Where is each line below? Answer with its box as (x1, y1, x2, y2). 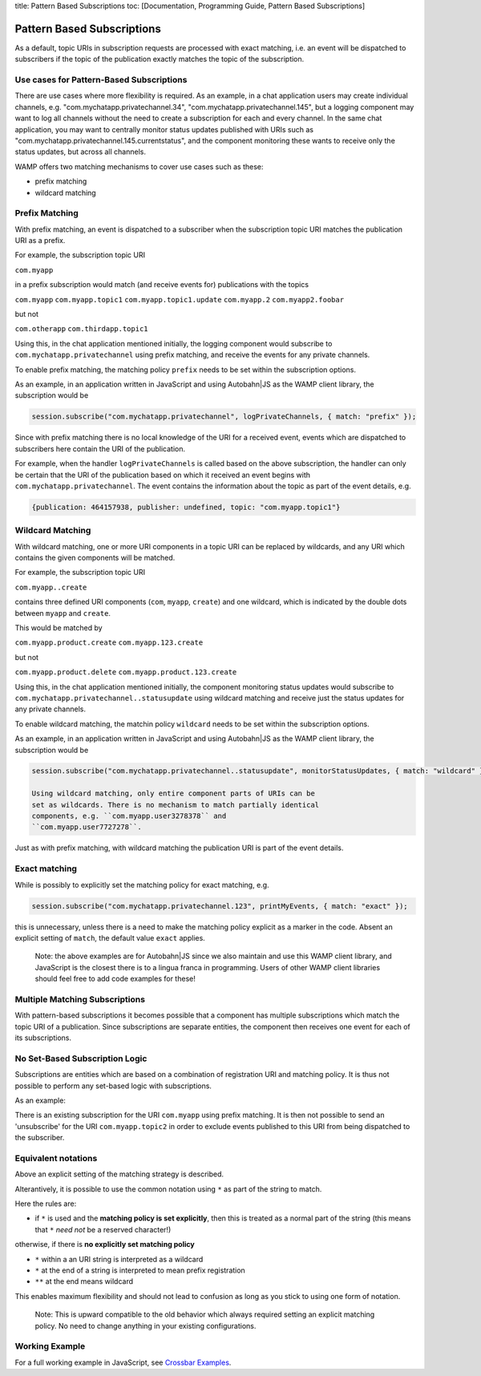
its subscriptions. (14, 1033, 72, 1042)
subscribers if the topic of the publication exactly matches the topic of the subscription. (14, 55, 305, 64)
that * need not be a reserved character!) (34, 1224, 172, 1234)
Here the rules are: (14, 1199, 77, 1208)
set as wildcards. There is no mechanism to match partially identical (31, 800, 320, 809)
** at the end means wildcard (34, 1277, 134, 1286)
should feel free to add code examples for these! (34, 974, 196, 984)
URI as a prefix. (14, 236, 66, 245)
